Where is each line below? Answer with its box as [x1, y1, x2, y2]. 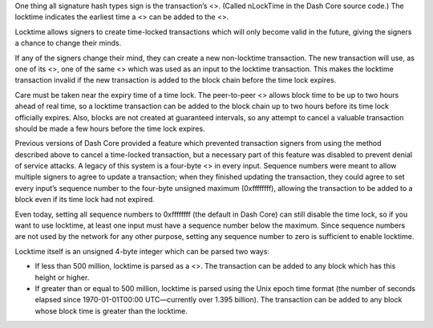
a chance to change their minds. [14, 38, 122, 48]
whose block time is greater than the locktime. [34, 306, 188, 316]
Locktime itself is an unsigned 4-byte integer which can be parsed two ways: [14, 246, 270, 256]
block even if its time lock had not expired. [14, 195, 156, 204]
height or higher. [34, 273, 90, 282]
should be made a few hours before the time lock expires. [14, 124, 205, 133]
